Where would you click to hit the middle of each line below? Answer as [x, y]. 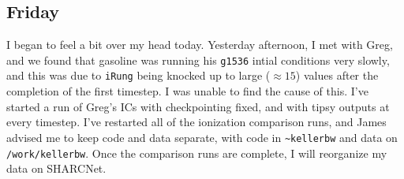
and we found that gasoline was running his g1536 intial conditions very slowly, [198, 60]
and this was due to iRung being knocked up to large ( [138, 75]
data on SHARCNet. [56, 168]
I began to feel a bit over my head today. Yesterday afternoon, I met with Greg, [200, 45]
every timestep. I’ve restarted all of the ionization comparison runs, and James [196, 122]
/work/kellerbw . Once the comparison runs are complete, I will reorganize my [197, 153]
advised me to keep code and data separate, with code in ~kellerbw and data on [202, 137]
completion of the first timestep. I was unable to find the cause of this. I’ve [187, 91]
